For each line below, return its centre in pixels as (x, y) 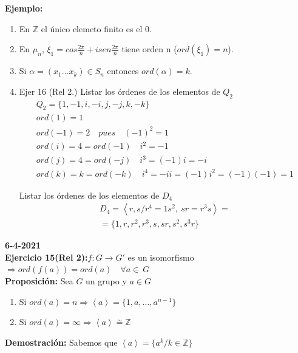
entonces (123, 71)
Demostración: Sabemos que (61, 342)
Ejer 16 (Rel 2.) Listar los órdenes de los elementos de (120, 91)
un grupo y (106, 281)
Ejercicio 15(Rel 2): (46, 257)
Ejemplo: (24, 8)
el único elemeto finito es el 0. (96, 28)
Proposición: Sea (39, 281)
